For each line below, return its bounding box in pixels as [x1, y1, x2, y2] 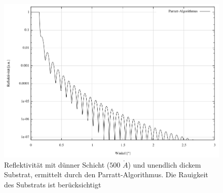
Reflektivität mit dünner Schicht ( [4, 159, 110, 170]
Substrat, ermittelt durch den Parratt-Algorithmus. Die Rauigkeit [4, 169, 208, 180]
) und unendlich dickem [128, 159, 201, 170]
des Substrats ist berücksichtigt [4, 179, 101, 189]
